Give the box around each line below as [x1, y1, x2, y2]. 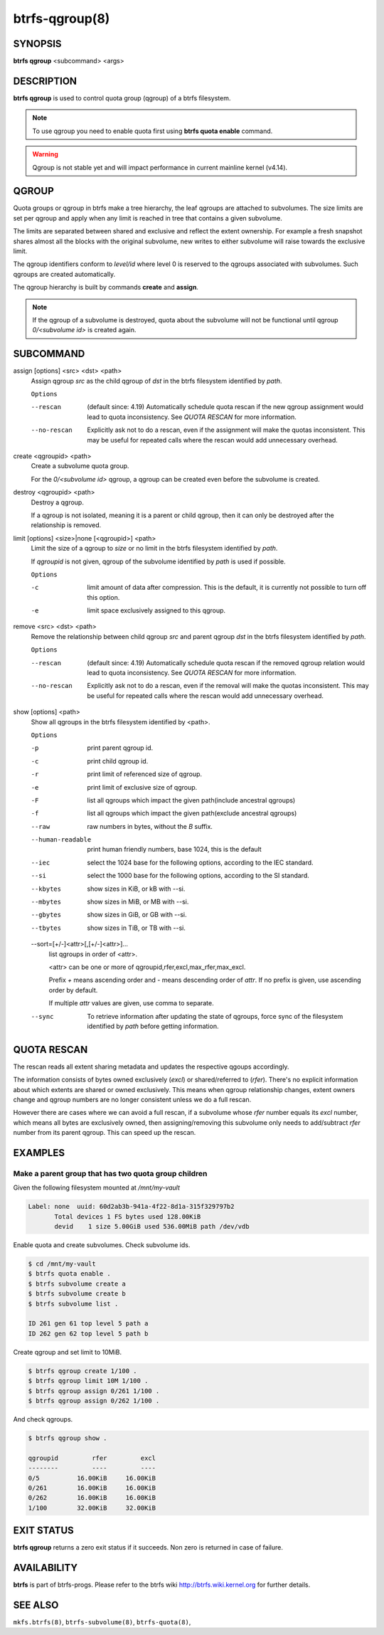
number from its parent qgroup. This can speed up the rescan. [13, 1128, 196, 1137]
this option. [87, 593, 120, 601]
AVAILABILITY [13, 1562, 78, 1574]
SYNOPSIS [13, 38, 62, 50]
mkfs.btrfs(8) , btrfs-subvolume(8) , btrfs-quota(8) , [13, 1617, 191, 1626]
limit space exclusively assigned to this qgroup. [87, 606, 226, 615]
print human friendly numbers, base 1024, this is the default [87, 845, 262, 854]
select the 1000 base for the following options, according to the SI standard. [87, 872, 309, 880]
